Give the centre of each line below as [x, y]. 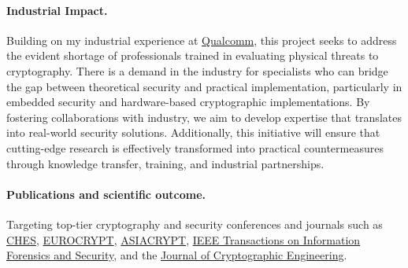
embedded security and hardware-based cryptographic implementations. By [188, 102]
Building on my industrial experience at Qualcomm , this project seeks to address [202, 40]
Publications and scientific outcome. [106, 194]
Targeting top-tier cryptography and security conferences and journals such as [195, 224]
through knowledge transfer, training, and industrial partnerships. [165, 163]
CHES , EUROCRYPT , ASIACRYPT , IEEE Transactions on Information [184, 239]
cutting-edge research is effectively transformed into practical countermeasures [195, 147]
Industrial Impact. [57, 10]
